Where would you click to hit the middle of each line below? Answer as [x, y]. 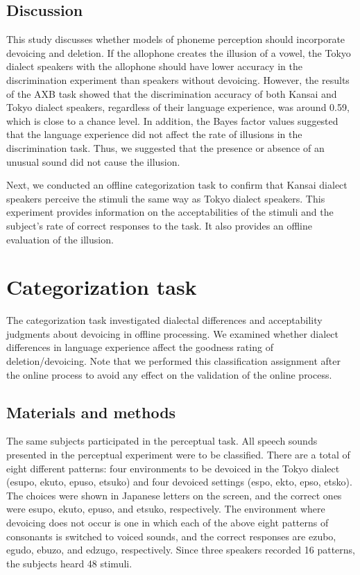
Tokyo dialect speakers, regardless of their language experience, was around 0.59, [178, 107]
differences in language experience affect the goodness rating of [140, 347]
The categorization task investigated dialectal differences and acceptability [164, 320]
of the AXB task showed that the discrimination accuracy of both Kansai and [172, 93]
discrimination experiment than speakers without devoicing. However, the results [178, 79]
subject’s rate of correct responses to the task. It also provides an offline [159, 225]
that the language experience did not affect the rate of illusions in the [154, 134]
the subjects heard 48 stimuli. [69, 563]
